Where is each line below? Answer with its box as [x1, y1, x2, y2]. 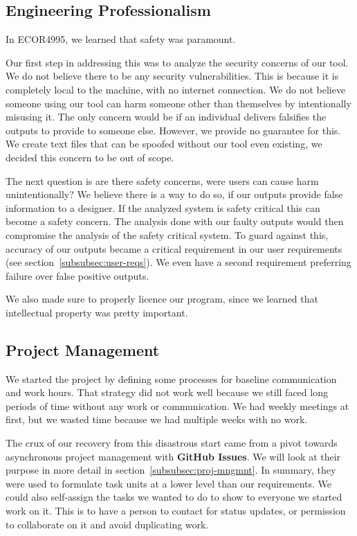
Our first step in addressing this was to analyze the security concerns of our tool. [6, 55, 349, 69]
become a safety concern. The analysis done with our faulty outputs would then [6, 214, 344, 229]
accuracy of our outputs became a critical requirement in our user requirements [6, 241, 342, 256]
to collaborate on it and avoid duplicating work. [6, 517, 209, 531]
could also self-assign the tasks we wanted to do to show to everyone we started [6, 490, 342, 504]
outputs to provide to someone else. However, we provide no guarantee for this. [6, 123, 341, 137]
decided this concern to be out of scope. [6, 150, 174, 164]
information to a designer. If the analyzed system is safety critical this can [6, 200, 320, 215]
